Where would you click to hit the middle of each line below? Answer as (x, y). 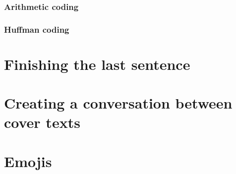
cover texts (42, 122)
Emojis (28, 161)
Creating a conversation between (118, 103)
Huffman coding (37, 29)
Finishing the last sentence (97, 64)
